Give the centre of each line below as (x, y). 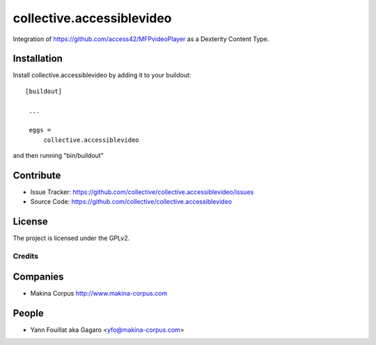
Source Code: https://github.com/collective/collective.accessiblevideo (131, 202)
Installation (38, 59)
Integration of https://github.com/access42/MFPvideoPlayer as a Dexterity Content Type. (141, 39)
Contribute (37, 175)
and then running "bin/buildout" (58, 156)
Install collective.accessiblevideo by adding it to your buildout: (102, 75)
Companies (38, 276)
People (29, 313)
